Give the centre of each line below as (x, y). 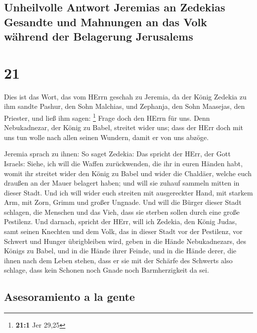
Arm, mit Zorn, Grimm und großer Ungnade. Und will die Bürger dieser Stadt (123, 202)
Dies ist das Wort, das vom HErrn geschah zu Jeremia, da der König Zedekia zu (125, 96)
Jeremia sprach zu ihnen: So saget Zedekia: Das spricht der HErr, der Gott (117, 154)
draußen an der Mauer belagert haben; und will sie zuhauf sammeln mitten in (122, 183)
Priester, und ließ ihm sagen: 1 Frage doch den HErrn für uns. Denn (107, 117)
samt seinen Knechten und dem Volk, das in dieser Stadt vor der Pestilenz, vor (123, 231)
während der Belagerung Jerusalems (99, 36)
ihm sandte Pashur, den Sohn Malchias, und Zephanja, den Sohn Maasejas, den (125, 106)
